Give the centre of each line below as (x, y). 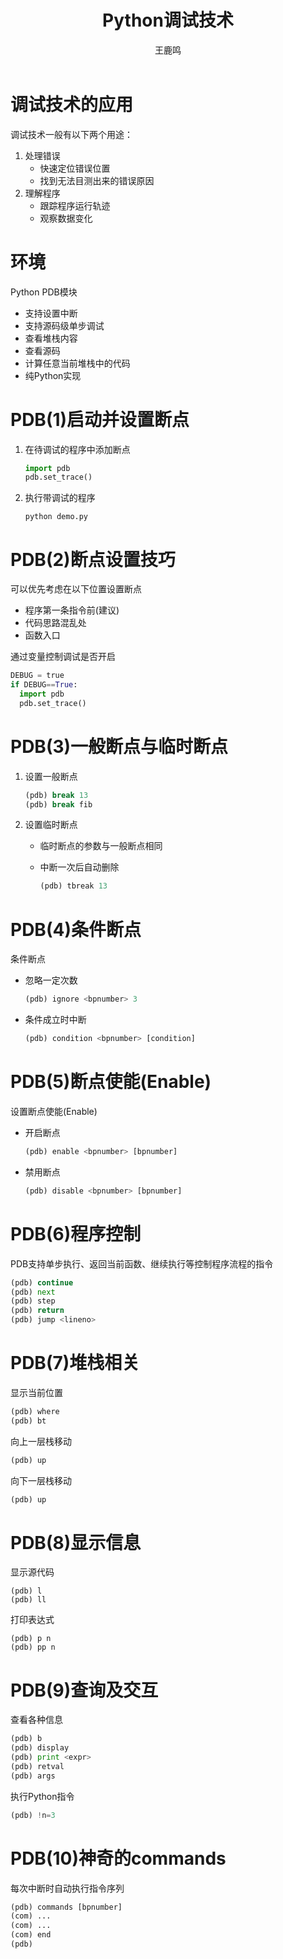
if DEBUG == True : (44, 685)
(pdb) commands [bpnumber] (66, 1907)
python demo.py (56, 517)
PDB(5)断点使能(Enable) (111, 1082)
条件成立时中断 (55, 1020)
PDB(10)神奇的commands (118, 1858)
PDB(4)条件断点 (76, 929)
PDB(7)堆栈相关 (75, 1363)
